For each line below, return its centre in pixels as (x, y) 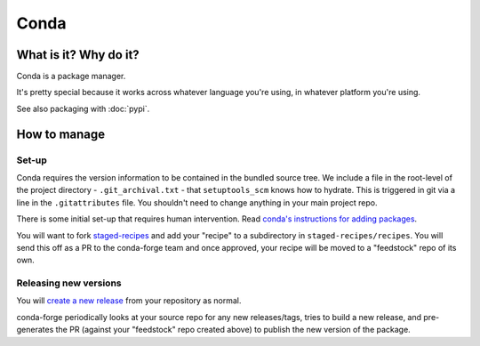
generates (35, 330)
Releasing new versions (69, 283)
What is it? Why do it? (78, 55)
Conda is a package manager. (71, 76)
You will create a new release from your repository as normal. (129, 301)
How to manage (61, 134)
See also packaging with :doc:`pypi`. (83, 109)
